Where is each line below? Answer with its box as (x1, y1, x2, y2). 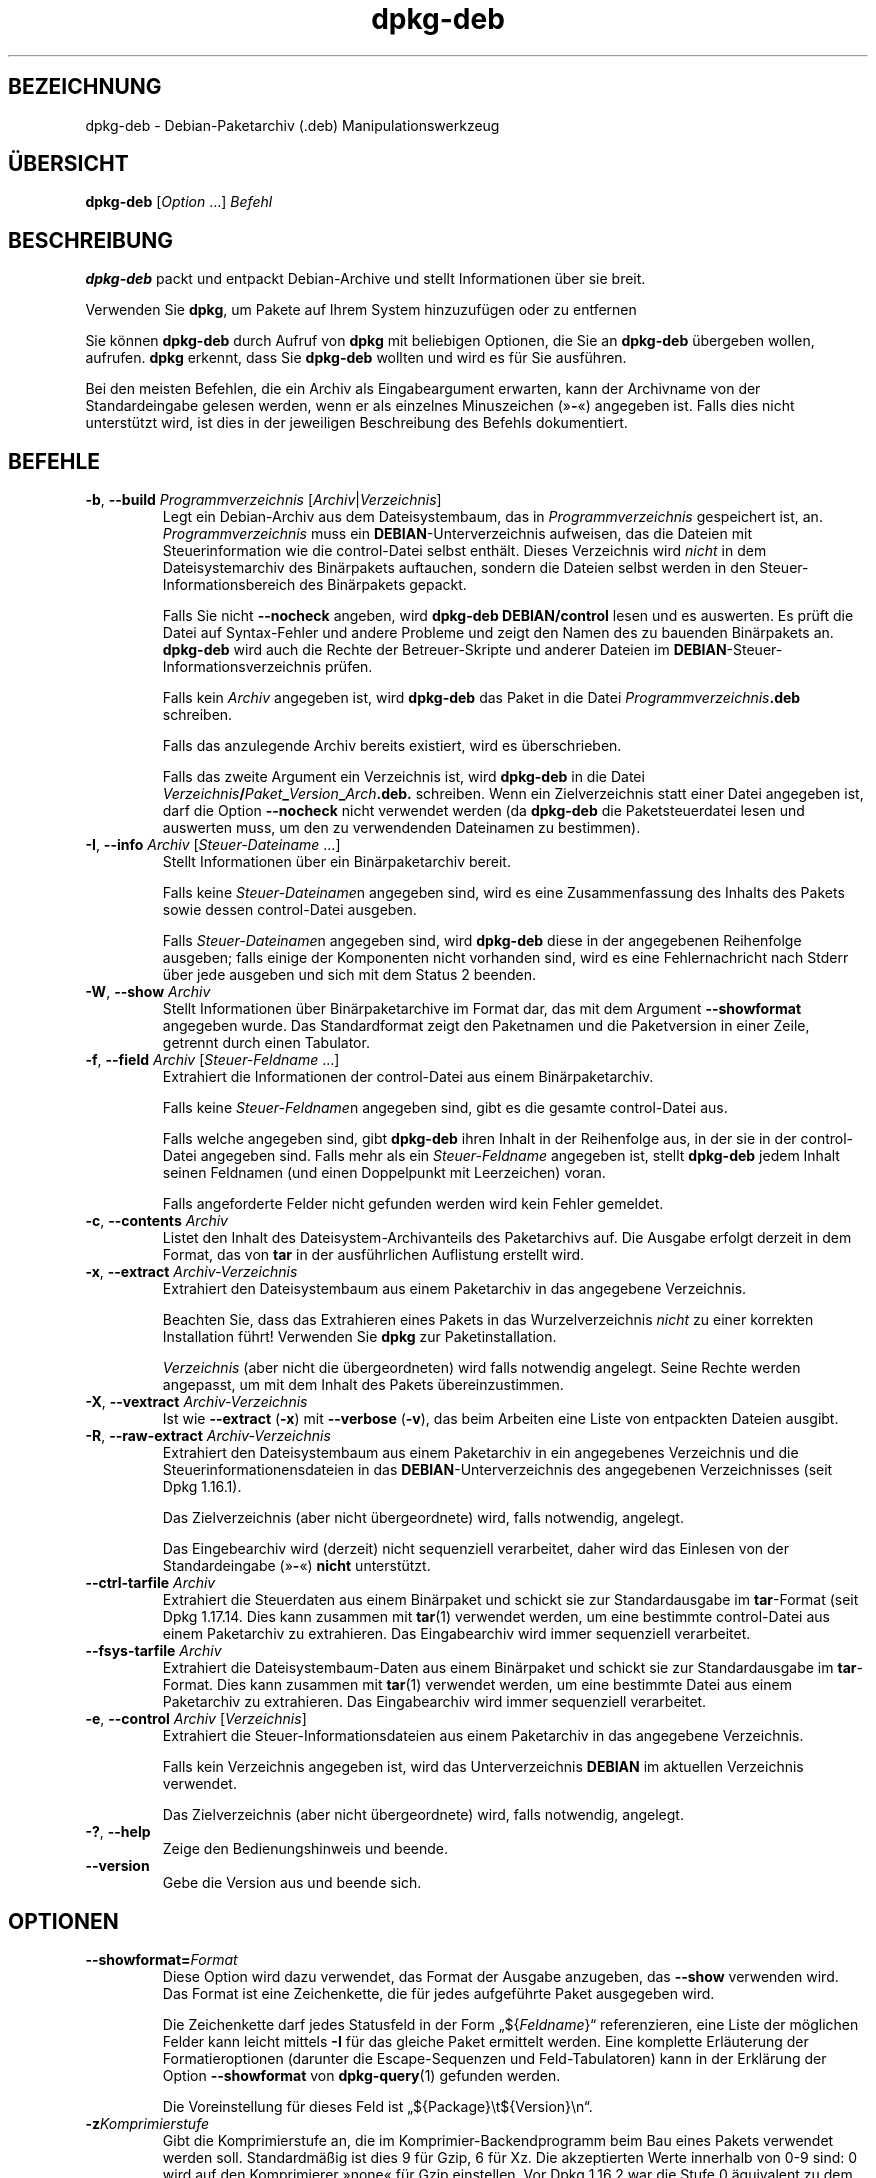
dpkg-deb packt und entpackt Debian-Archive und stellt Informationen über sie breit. (85, 270, 646, 288)
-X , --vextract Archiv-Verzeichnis (85, 1393, 308, 1411)
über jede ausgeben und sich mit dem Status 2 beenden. (162, 966, 536, 984)
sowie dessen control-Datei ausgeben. (162, 901, 417, 919)
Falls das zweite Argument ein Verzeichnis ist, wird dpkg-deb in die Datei (162, 768, 645, 786)
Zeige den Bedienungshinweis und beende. (162, 1840, 449, 1858)
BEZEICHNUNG (8, 74, 162, 100)
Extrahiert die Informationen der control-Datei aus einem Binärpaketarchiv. (162, 1068, 654, 1086)
